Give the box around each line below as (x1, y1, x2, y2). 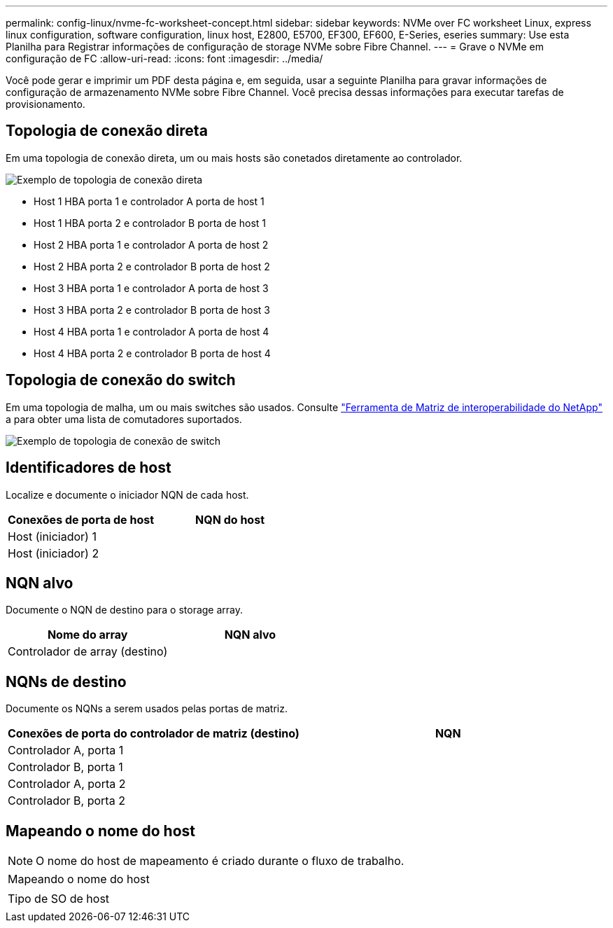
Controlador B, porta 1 (8, 760, 123, 775)
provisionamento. (6, 98, 85, 110)
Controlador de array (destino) (8, 644, 168, 659)
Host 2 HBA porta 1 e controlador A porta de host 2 (34, 238, 269, 251)
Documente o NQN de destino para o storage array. (6, 604, 244, 616)
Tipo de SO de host (8, 892, 110, 906)
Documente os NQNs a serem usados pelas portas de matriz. (6, 702, 288, 715)
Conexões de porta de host (8, 512, 155, 527)
